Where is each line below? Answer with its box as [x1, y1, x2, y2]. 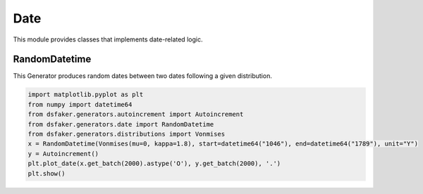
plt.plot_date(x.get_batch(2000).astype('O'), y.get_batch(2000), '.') [27, 160, 281, 168]
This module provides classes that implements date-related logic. [13, 35, 203, 44]
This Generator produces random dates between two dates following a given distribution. [13, 72, 273, 80]
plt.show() [27, 169, 66, 177]
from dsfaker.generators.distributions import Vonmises [27, 130, 226, 138]
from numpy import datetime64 [27, 101, 133, 108]
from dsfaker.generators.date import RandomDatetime [27, 120, 214, 128]
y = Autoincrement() [27, 150, 99, 157]
